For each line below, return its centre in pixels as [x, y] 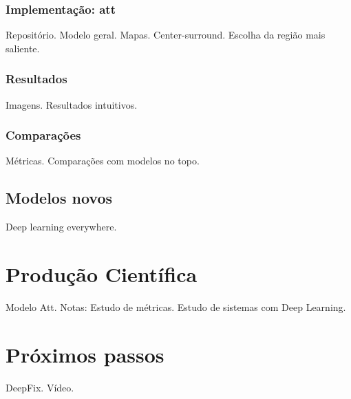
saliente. [23, 48]
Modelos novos [59, 198]
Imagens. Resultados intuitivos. [72, 104]
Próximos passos [85, 354]
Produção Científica [102, 274]
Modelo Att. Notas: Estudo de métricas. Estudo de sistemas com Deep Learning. [176, 306]
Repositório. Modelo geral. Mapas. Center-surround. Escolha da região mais [166, 35]
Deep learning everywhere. [61, 227]
